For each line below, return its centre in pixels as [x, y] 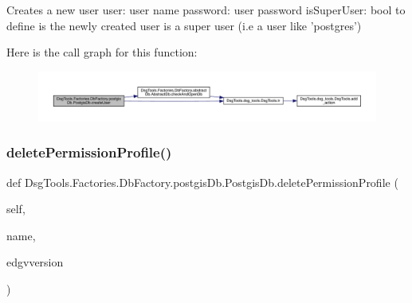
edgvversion [35, 262]
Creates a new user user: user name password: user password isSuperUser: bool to [206, 10]
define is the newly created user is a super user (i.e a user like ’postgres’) [184, 25]
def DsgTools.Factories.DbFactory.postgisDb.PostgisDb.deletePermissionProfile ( [202, 182]
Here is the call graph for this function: [102, 52]
